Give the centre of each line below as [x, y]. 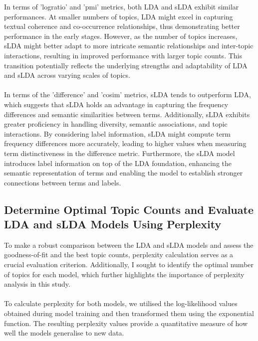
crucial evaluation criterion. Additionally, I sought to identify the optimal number [129, 264]
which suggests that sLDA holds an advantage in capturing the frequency [116, 104]
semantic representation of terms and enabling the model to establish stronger [124, 173]
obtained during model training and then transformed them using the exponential [129, 313]
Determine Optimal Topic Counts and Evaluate [129, 209]
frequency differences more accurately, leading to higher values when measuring [125, 143]
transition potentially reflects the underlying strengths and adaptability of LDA [126, 65]
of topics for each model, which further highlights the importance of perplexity [124, 274]
